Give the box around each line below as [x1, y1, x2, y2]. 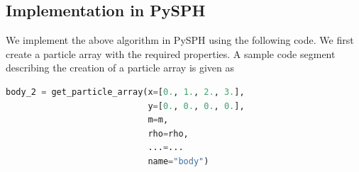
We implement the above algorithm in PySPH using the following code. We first [6, 33, 354, 47]
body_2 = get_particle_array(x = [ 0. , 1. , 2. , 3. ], [6, 86, 245, 97]
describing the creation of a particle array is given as [6, 60, 235, 75]
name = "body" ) [148, 156, 209, 166]
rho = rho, [148, 128, 189, 139]
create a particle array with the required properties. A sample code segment [6, 46, 336, 61]
